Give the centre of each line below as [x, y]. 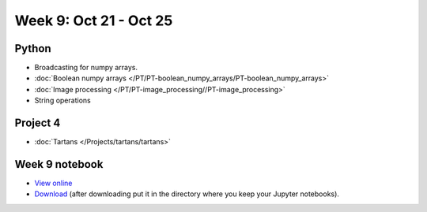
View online [53, 183]
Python [33, 48]
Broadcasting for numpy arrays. [86, 68]
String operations [62, 100]
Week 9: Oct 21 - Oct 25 [94, 20]
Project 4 [38, 123]
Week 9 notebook [59, 164]
